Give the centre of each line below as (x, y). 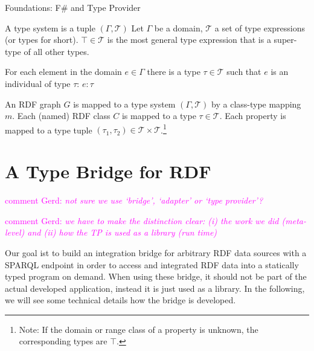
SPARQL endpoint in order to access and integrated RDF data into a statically (152, 264)
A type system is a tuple (50, 27)
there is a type (174, 72)
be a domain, (178, 27)
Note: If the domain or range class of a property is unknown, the (139, 329)
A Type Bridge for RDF (108, 171)
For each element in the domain (63, 72)
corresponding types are (63, 341)
